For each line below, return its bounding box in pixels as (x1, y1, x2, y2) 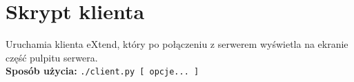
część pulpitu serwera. (6, 50, 98, 64)
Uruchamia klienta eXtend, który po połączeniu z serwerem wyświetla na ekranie (6, 37, 348, 51)
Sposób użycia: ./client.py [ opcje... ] (6, 64, 199, 78)
